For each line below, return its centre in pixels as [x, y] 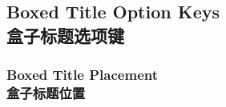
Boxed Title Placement [82, 75]
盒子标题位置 [46, 93]
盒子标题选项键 [65, 35]
